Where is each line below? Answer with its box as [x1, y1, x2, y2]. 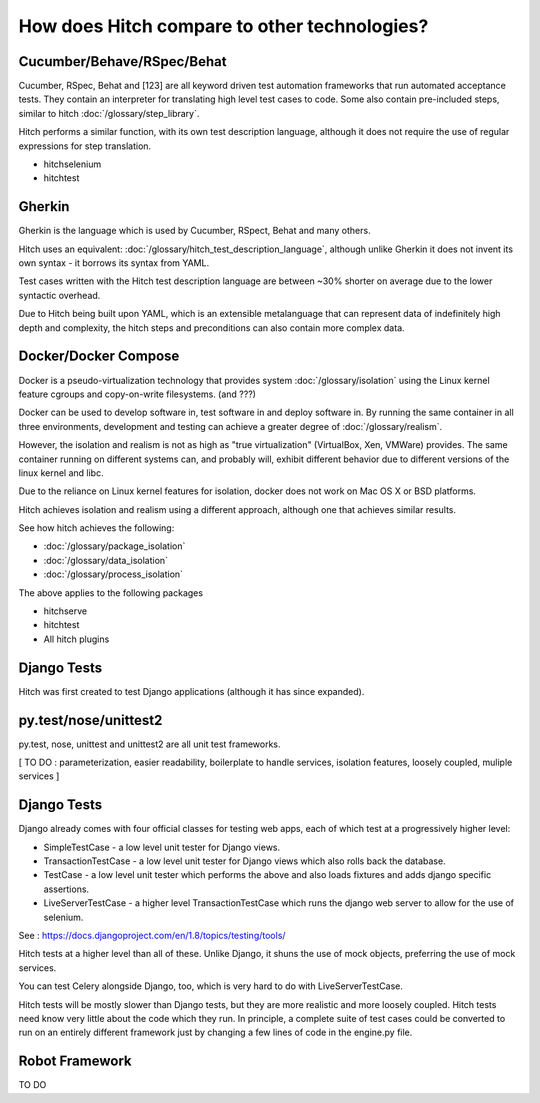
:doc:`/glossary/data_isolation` [43, 554, 169, 566]
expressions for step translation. [18, 140, 152, 152]
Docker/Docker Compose [18, 348, 180, 365]
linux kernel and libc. [18, 466, 104, 479]
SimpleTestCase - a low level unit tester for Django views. [43, 841, 281, 853]
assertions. [43, 883, 90, 895]
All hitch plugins [43, 633, 110, 645]
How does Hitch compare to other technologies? [18, 15, 429, 37]
